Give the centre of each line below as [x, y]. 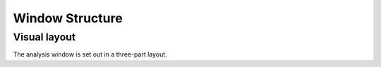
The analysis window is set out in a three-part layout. [90, 54]
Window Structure [68, 18]
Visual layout [44, 37]
